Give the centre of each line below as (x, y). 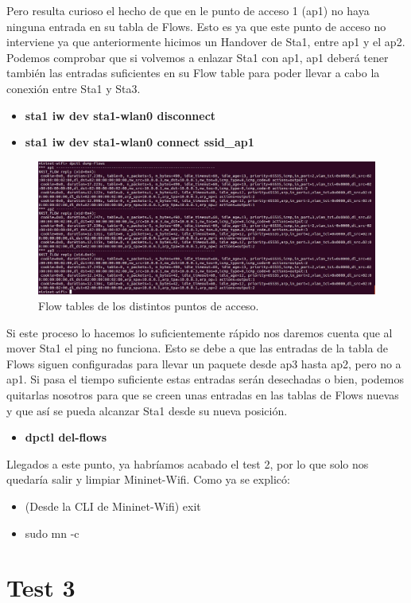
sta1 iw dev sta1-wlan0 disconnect (120, 115)
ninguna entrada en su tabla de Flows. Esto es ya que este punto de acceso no (196, 26)
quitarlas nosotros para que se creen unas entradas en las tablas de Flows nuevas (203, 395)
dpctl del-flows (66, 437)
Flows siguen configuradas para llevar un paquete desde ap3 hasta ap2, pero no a (204, 363)
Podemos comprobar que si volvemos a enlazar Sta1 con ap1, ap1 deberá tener (198, 57)
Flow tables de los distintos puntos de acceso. (149, 306)
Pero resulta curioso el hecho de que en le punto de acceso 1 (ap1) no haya (188, 10)
